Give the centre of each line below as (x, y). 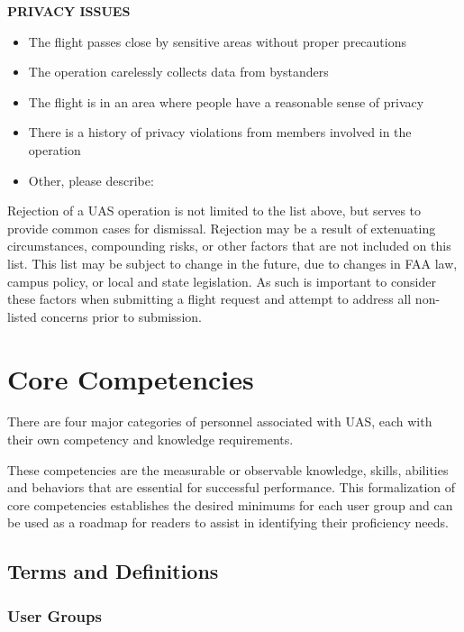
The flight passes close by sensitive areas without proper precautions (217, 41)
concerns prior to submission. (121, 316)
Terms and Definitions (113, 571)
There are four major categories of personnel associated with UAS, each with (220, 421)
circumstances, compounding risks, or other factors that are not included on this (229, 246)
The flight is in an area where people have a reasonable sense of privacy (226, 101)
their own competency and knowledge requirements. (150, 440)
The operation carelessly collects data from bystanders (178, 72)
